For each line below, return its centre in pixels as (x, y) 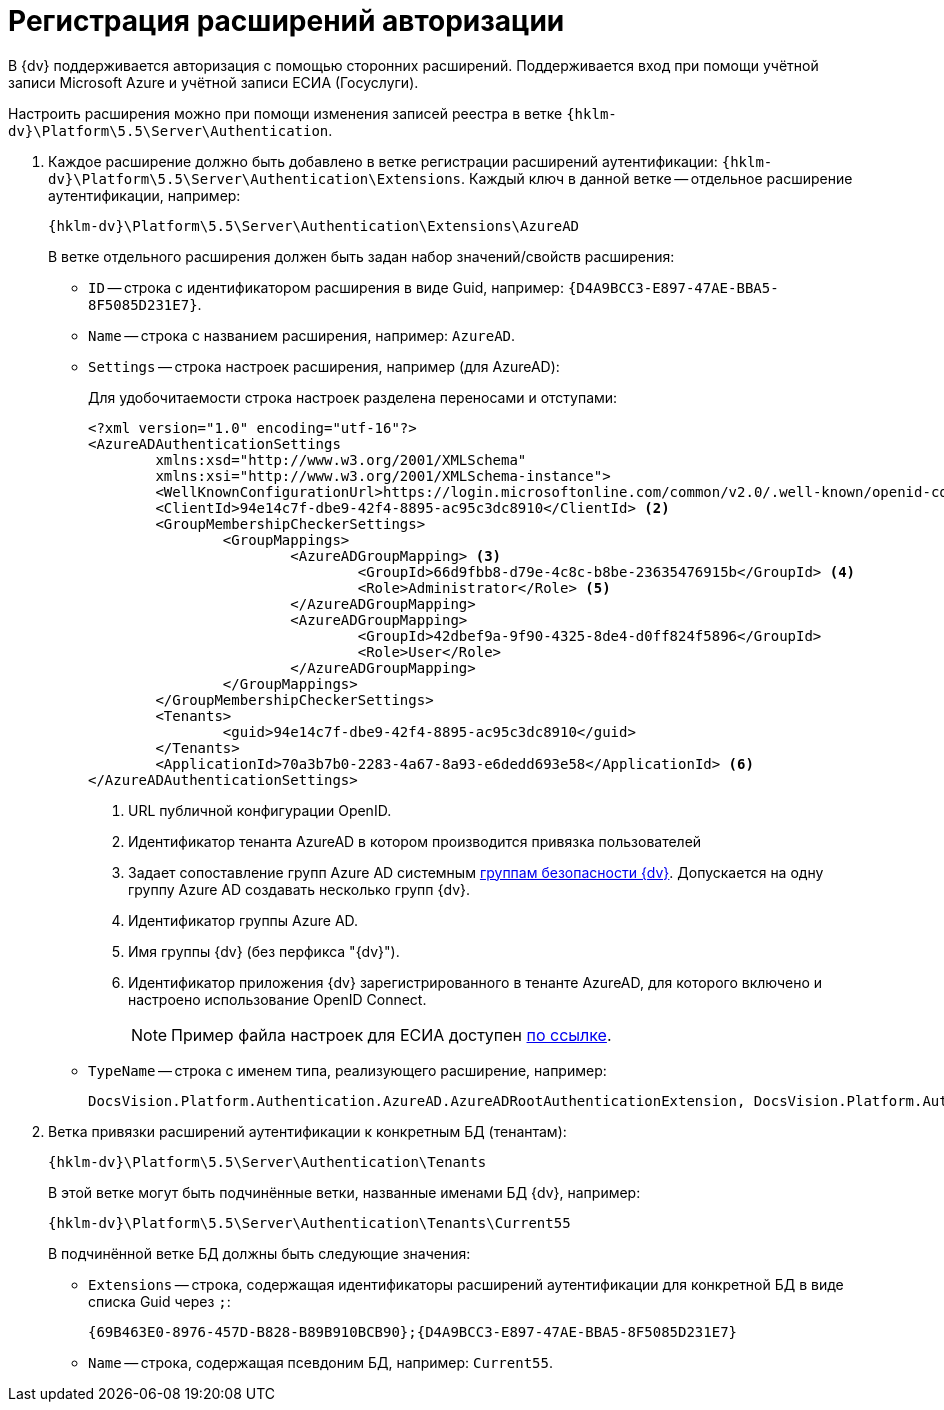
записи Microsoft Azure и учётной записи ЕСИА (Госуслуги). (213, 82)
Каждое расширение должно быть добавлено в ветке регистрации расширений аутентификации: (383, 161)
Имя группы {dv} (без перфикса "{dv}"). (264, 951)
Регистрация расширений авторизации (286, 21)
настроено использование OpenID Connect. (277, 999)
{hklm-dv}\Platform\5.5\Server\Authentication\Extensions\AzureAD (314, 225)
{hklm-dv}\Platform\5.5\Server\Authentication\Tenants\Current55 (309, 1222)
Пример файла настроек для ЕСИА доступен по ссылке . (391, 1034)
